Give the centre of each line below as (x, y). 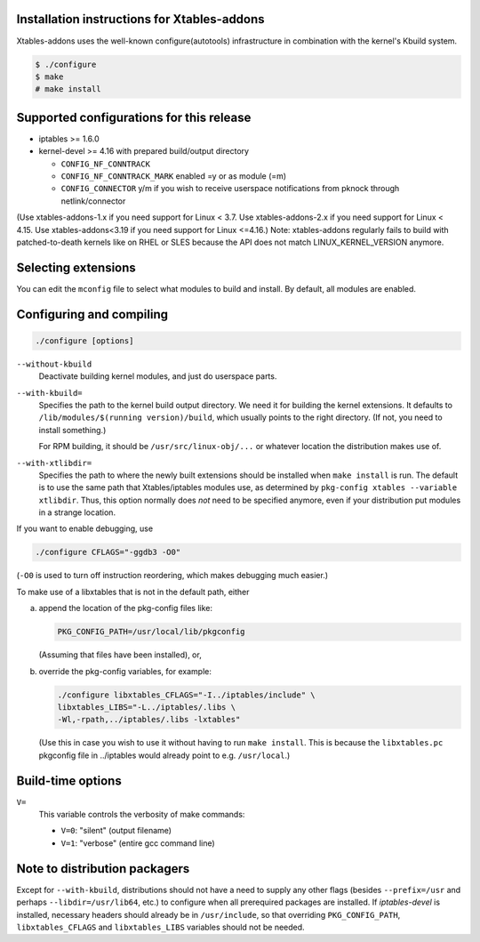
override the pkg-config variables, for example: (125, 671)
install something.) (72, 430)
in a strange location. (77, 512)
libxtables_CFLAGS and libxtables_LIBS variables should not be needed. (161, 927)
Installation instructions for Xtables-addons (141, 19)
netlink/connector (93, 201)
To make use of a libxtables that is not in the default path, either (133, 592)
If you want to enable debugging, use (85, 528)
